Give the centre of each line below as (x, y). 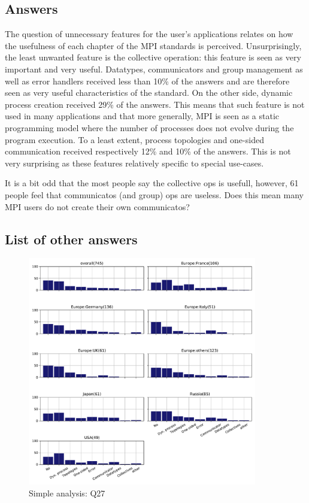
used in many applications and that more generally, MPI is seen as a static (142, 116)
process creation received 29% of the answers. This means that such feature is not (155, 104)
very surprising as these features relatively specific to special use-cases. (134, 163)
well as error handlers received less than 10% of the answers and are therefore (147, 81)
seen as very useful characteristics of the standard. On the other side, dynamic (149, 93)
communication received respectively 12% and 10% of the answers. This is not (148, 151)
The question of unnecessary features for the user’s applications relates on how (149, 34)
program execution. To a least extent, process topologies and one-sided (134, 139)
